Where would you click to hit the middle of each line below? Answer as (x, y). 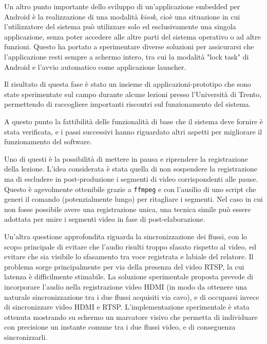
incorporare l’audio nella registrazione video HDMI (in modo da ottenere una (126, 286)
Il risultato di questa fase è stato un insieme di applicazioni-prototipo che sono (128, 84)
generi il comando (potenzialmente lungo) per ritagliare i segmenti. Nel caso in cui (133, 199)
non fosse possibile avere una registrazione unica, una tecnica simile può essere (128, 209)
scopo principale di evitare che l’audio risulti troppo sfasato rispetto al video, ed (130, 246)
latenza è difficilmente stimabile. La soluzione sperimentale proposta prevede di (129, 276)
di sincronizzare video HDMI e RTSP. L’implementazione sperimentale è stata (127, 307)
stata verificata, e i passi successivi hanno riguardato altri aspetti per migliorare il (133, 131)
